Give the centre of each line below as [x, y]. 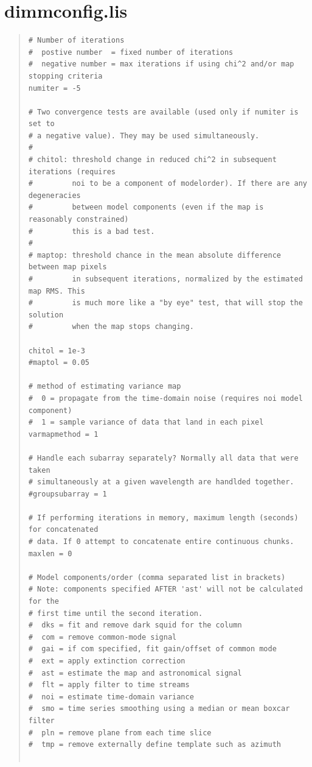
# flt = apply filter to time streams [109, 685]
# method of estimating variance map [105, 387]
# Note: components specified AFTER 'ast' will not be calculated [165, 589]
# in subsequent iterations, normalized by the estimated [165, 279]
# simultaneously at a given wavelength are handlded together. [161, 482]
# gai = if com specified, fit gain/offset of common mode [152, 649]
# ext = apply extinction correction [107, 661]
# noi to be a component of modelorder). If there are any [168, 184]
